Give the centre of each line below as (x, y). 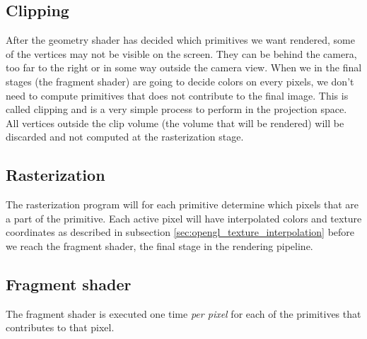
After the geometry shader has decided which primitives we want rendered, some (180, 40)
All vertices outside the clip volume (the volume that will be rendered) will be (175, 123)
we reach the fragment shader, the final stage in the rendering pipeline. (159, 245)
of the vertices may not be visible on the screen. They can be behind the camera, (181, 53)
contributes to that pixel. (60, 327)
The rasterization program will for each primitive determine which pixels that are (182, 204)
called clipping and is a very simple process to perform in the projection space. (176, 109)
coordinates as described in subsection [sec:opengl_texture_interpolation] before (180, 232)
